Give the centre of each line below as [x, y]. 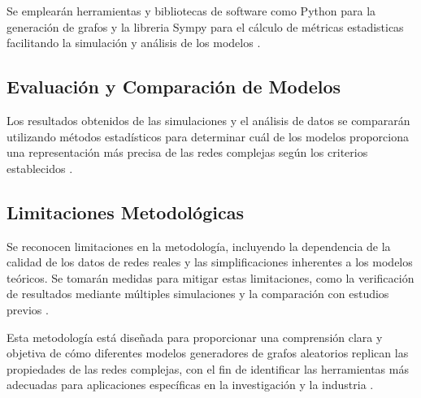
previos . [28, 309]
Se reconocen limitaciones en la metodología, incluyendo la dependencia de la [199, 246]
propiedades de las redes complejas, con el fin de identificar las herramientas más [208, 368]
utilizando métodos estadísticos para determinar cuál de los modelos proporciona [208, 136]
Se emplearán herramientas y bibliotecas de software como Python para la [191, 11]
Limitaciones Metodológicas [125, 212]
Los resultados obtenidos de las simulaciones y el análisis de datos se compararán [208, 120]
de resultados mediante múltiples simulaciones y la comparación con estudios [198, 294]
